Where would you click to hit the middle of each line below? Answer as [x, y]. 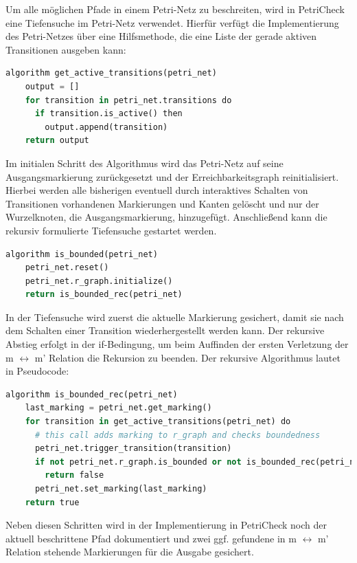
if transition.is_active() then [108, 114]
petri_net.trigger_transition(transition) [133, 449]
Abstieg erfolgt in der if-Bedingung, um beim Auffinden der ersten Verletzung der [177, 344]
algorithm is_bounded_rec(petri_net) [92, 394]
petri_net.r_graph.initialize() [99, 281]
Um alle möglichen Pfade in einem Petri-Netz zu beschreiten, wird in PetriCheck [175, 9]
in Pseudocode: [37, 371]
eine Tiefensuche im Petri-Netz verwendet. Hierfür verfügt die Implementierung [172, 22]
